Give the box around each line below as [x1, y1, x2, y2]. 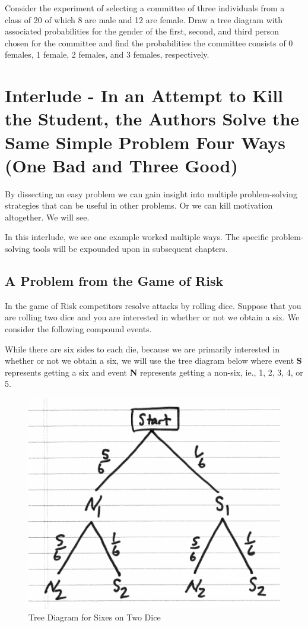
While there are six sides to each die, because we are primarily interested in [5, 342, 280, 355]
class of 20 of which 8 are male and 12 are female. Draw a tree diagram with [5, 13, 282, 26]
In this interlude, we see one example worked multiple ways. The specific [5, 231, 269, 243]
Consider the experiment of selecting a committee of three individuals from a [5, 2, 285, 14]
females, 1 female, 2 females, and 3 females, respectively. [5, 48, 209, 61]
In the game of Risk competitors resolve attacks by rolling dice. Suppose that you [5, 299, 301, 311]
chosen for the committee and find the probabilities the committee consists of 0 [5, 36, 293, 49]
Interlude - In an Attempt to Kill [5, 83, 284, 108]
